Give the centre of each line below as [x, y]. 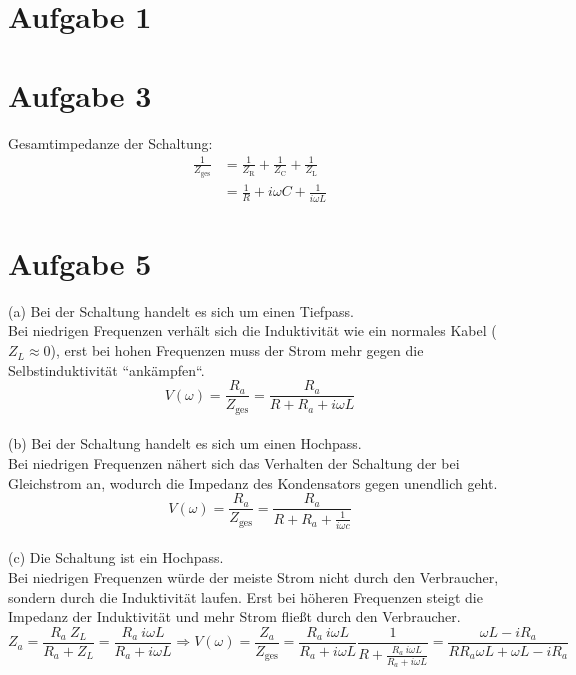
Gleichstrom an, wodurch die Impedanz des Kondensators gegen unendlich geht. [253, 482]
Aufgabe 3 [80, 94]
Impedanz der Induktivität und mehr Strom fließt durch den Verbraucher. [234, 616]
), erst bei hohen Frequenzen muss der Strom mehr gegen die [237, 350]
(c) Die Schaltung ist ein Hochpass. [116, 557]
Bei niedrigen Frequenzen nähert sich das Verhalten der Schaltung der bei [234, 462]
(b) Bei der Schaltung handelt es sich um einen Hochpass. [185, 443]
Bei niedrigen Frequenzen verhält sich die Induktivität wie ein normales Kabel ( [252, 330]
